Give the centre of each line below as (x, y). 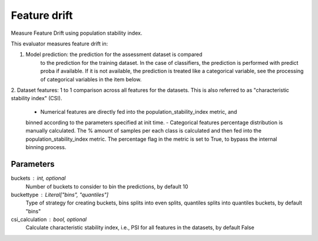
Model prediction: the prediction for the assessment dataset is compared (114, 55)
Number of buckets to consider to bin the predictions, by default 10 (107, 186)
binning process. (46, 147)
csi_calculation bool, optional (49, 219)
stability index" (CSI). (37, 98)
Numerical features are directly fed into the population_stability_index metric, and (139, 111)
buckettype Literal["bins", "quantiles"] (60, 194)
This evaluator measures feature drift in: (59, 44)
